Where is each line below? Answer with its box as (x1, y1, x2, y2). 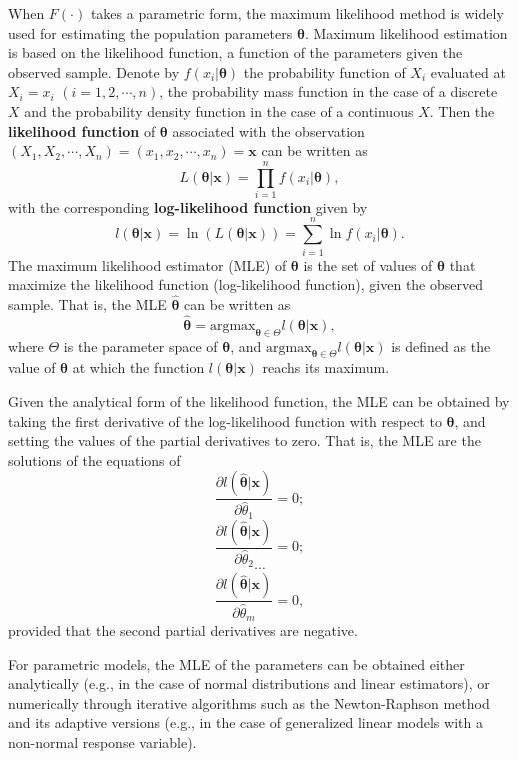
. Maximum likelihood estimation (304, 22, 508, 43)
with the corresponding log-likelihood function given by (8, 196, 368, 217)
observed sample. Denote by (8, 61, 180, 82)
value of (8, 357, 56, 378)
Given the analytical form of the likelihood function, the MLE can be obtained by (8, 391, 510, 411)
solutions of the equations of (8, 449, 181, 470)
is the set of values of (303, 254, 433, 275)
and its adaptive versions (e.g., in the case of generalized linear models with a (8, 712, 483, 733)
